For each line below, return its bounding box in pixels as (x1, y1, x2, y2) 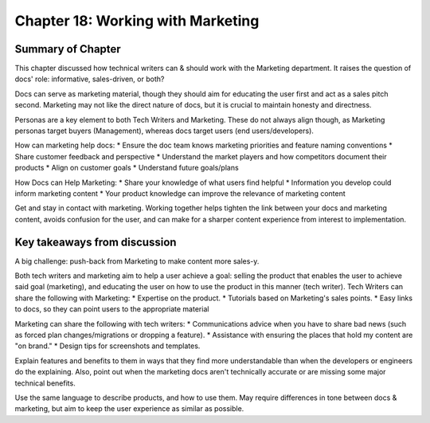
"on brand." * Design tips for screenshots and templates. (14, 341, 201, 351)
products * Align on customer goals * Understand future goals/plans (14, 163, 239, 173)
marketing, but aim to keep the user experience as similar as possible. (14, 404, 244, 413)
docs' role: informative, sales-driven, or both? (14, 74, 165, 84)
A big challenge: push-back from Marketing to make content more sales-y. (14, 256, 260, 266)
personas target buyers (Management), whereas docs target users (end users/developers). (14, 126, 315, 135)
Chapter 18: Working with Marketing (14, 12, 260, 29)
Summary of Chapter (14, 42, 121, 56)
